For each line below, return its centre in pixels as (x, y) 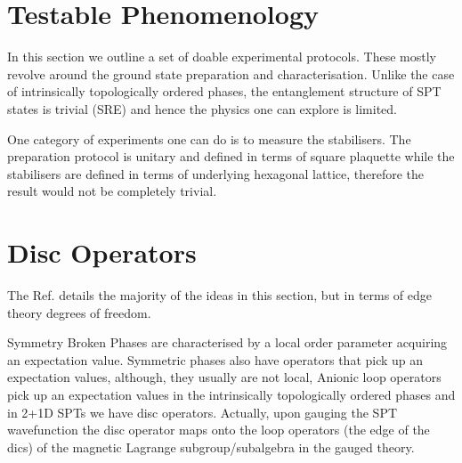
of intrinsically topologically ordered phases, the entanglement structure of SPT (224, 91)
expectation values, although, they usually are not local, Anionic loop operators (224, 377)
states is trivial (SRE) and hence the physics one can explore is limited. (203, 108)
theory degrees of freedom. (79, 312)
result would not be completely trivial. (112, 191)
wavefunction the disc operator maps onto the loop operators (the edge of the (219, 430)
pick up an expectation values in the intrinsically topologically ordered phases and (231, 394)
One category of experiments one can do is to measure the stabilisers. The (209, 138)
